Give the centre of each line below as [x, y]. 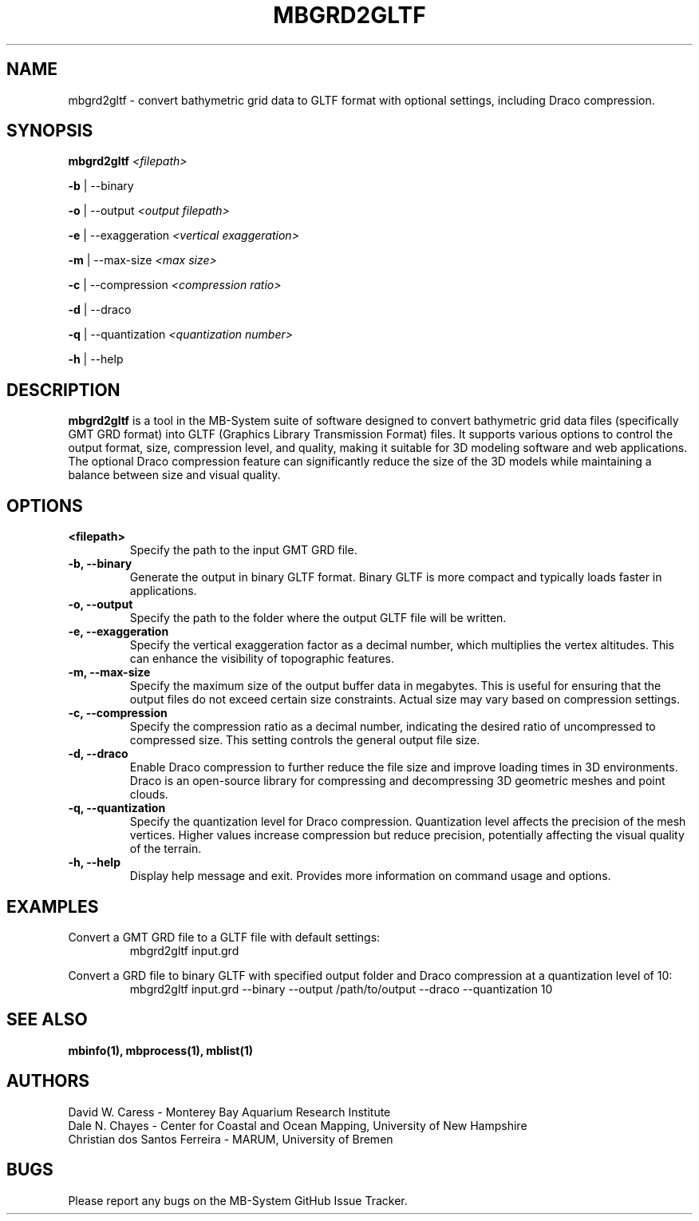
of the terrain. [166, 849]
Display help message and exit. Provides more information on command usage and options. [370, 876]
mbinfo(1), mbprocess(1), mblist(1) [161, 1050]
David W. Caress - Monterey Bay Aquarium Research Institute [229, 1112]
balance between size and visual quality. [174, 475]
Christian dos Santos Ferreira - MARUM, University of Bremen [231, 1139]
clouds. [149, 795]
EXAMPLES [53, 906]
